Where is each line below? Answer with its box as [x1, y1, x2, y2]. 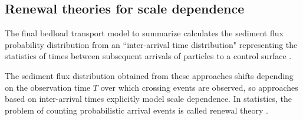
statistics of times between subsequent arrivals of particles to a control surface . [5, 50, 292, 62]
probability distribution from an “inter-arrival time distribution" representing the [5, 38, 298, 50]
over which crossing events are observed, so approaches [100, 81, 298, 93]
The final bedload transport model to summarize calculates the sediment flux [5, 27, 284, 39]
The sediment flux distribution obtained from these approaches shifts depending [5, 69, 294, 81]
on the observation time [5, 81, 91, 93]
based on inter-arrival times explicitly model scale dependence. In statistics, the [5, 92, 292, 105]
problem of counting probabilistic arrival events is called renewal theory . [5, 104, 268, 116]
